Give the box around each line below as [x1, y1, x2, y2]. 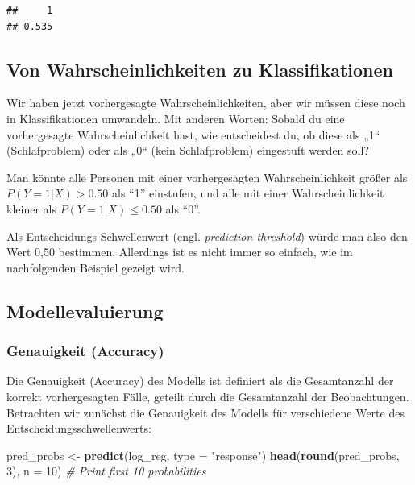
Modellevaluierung [6, 298, 164, 323]
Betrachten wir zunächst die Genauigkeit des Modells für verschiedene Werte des [6, 404, 405, 421]
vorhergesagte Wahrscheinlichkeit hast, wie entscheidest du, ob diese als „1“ [6, 126, 380, 143]
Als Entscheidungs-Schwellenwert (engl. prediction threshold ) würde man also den [6, 227, 408, 244]
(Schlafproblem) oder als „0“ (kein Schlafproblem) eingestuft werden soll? [6, 142, 369, 159]
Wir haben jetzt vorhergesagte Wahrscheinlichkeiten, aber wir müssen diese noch [6, 94, 405, 111]
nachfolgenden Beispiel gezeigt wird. [6, 259, 185, 276]
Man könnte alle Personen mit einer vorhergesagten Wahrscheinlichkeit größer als [6, 168, 408, 185]
